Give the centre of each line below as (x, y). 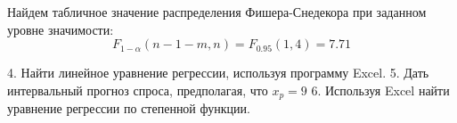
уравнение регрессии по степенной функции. (129, 108)
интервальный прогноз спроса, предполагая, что (138, 90)
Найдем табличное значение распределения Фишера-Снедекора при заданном (217, 12)
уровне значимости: (61, 29)
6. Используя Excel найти (380, 90)
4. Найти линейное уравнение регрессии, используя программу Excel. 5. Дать (218, 73)
